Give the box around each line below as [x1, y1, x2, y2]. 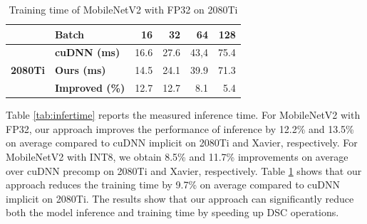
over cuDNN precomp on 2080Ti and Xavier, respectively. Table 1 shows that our [6, 163, 362, 178]
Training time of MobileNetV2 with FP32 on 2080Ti [9, 2, 238, 16]
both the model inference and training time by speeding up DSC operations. [6, 205, 339, 220]
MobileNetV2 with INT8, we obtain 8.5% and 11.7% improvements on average [6, 149, 348, 164]
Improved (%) [54, 80, 125, 95]
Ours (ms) [54, 63, 106, 78]
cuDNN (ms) [54, 45, 120, 60]
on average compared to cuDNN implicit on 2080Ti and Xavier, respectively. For [6, 135, 358, 150]
